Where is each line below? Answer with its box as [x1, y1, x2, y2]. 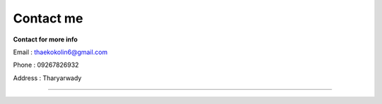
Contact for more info [13, 35, 78, 44]
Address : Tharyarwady [13, 74, 82, 82]
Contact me [13, 11, 83, 26]
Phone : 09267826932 [13, 60, 79, 70]
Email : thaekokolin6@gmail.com [13, 48, 108, 56]
